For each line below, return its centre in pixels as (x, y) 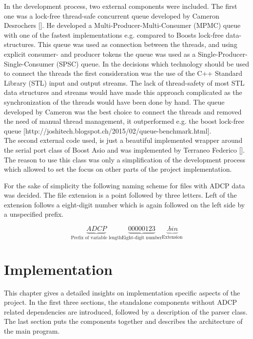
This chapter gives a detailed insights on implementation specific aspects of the (122, 292)
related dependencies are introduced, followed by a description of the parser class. (126, 311)
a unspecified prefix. (34, 214)
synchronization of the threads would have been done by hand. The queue (114, 102)
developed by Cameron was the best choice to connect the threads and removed (123, 111)
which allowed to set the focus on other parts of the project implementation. (118, 169)
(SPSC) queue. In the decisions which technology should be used (153, 63)
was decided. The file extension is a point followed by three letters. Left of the (120, 195)
